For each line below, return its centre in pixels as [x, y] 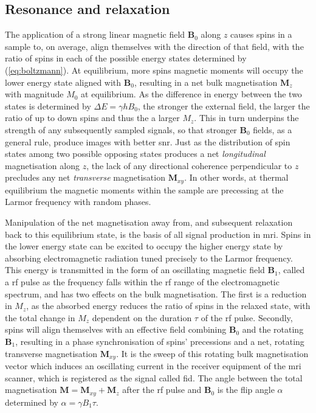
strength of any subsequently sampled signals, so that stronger [121, 129]
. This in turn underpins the [246, 118]
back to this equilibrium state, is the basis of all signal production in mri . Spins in [158, 234]
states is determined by [48, 106]
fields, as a [273, 129]
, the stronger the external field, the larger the [224, 106]
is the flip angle [246, 390]
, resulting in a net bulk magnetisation [206, 82]
